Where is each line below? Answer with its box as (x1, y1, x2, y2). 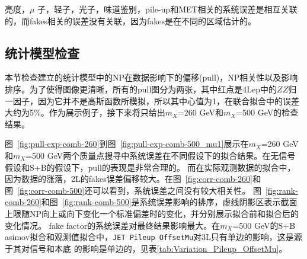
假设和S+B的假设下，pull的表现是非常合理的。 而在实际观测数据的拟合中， (5, 161, 296, 173)
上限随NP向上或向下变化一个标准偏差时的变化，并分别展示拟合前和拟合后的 (5, 207, 299, 219)
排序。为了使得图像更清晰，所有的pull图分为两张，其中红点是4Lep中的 (5, 82, 277, 95)
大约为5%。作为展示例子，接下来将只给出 (5, 106, 165, 119)
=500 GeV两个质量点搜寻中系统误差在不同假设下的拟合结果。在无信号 (25, 149, 296, 161)
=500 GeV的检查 (236, 106, 299, 119)
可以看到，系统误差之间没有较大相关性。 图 (92, 184, 261, 196)
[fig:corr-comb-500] (17, 184, 85, 196)
